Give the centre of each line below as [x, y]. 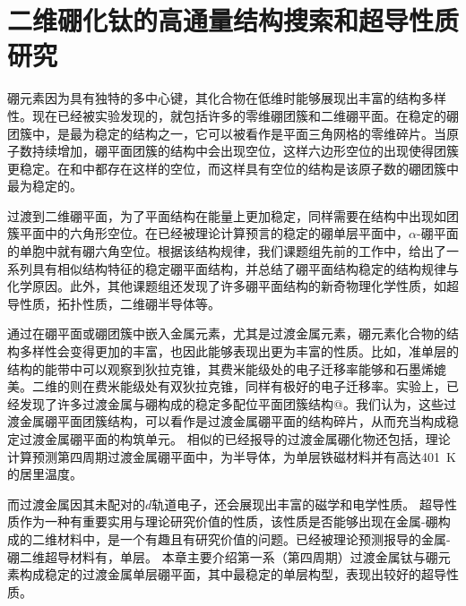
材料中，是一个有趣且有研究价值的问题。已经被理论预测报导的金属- [254, 538]
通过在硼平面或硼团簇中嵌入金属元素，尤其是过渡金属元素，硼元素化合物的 [227, 333]
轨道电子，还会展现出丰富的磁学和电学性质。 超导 [298, 504]
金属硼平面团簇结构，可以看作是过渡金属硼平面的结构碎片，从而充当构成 [233, 421]
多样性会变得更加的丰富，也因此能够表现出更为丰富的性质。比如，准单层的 [239, 351]
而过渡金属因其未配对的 [76, 504]
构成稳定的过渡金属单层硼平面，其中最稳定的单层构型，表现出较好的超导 [233, 574]
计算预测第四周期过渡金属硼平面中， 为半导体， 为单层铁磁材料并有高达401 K [232, 456]
